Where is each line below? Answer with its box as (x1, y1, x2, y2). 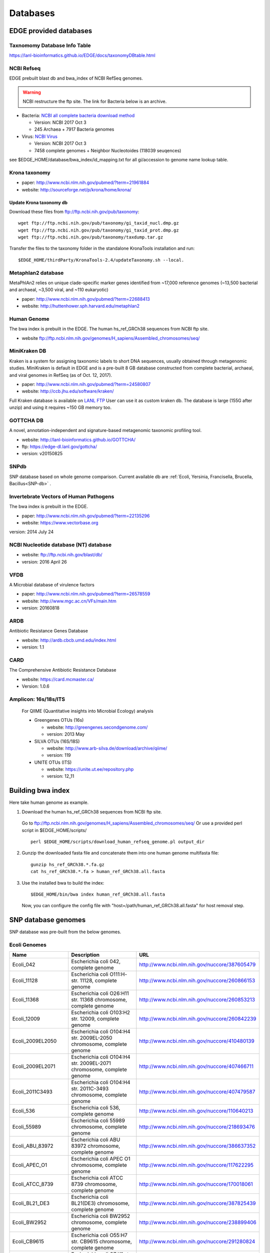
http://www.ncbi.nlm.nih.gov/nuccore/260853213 (139, 996, 255, 1003)
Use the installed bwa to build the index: (21, 880, 104, 886)
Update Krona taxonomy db (9, 199, 67, 205)
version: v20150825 (21, 451, 63, 457)
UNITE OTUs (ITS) (34, 759, 72, 765)
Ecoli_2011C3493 (12, 1088, 52, 1095)
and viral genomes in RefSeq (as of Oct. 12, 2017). (9, 372, 112, 378)
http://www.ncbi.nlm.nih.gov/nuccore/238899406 (139, 1219, 257, 1226)
